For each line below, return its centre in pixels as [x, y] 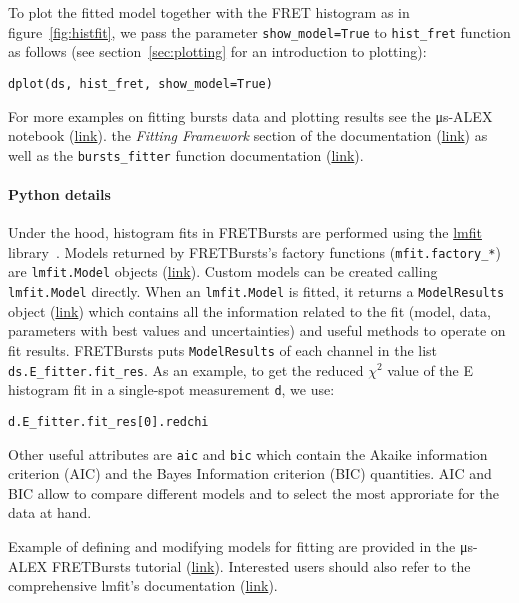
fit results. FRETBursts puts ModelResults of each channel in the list [223, 349]
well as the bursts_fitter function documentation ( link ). [186, 154]
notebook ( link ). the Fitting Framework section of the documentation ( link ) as [248, 135]
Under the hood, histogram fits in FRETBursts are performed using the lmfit [245, 232]
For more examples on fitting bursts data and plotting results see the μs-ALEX [250, 115]
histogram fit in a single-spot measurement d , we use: [171, 389]
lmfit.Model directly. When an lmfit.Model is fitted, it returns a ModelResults [256, 291]
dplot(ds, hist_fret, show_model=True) [140, 83]
